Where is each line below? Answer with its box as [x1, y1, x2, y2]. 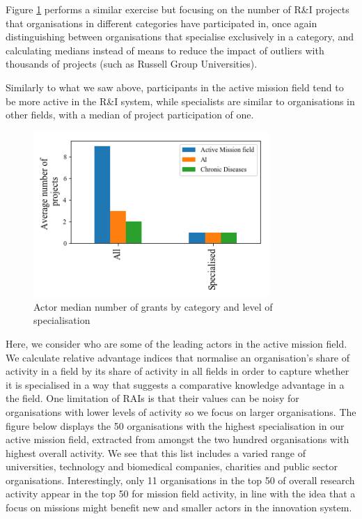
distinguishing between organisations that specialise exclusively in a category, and [6, 29, 354, 44]
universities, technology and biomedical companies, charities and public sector [6, 459, 338, 474]
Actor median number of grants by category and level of [33, 299, 273, 313]
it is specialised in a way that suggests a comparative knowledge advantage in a [6, 377, 345, 392]
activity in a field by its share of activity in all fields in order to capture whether [6, 364, 349, 378]
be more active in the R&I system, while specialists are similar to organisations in [6, 93, 355, 108]
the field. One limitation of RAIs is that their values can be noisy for [6, 391, 299, 405]
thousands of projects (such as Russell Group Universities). [6, 56, 258, 71]
